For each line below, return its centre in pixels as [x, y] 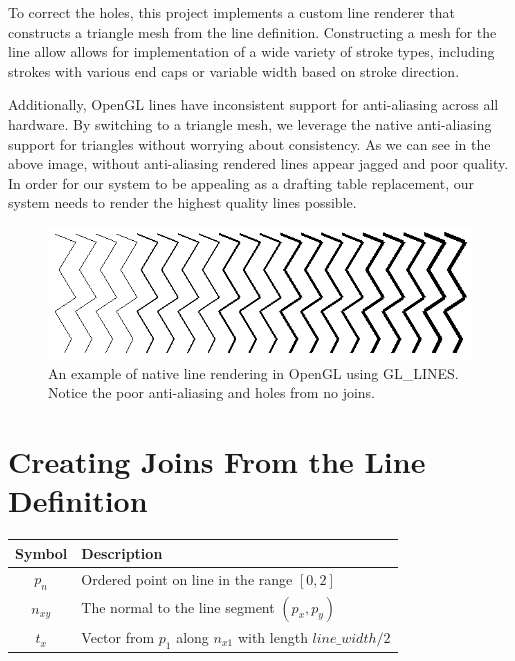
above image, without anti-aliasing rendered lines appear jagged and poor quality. [258, 163]
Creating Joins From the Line [217, 461]
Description [122, 552]
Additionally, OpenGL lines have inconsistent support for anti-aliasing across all [253, 104]
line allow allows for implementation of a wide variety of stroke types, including [251, 51]
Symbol [41, 552]
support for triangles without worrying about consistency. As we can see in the [249, 143]
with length [272, 636]
